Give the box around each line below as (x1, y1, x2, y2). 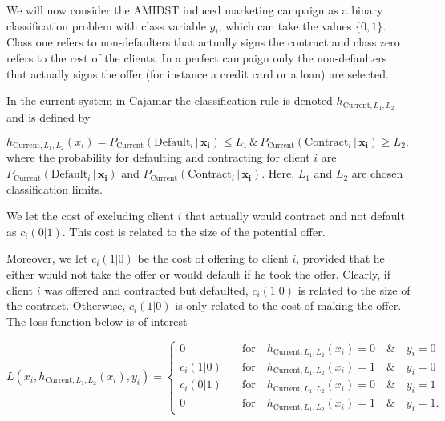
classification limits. (6, 180, 103, 197)
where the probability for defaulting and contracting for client (6, 149, 310, 166)
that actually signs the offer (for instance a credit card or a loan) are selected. (6, 65, 389, 82)
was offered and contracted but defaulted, (44, 281, 249, 298)
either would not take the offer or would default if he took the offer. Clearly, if (6, 266, 390, 283)
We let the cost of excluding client (6, 207, 174, 224)
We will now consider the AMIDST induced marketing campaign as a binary (6, 2, 383, 18)
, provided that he (296, 250, 385, 267)
